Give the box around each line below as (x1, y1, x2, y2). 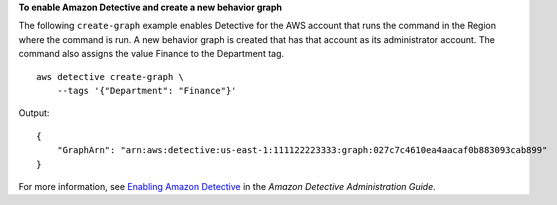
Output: (18, 107, 50, 119)
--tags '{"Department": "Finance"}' (56, 85, 237, 96)
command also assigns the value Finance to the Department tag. (18, 48, 285, 60)
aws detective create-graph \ (36, 71, 185, 82)
